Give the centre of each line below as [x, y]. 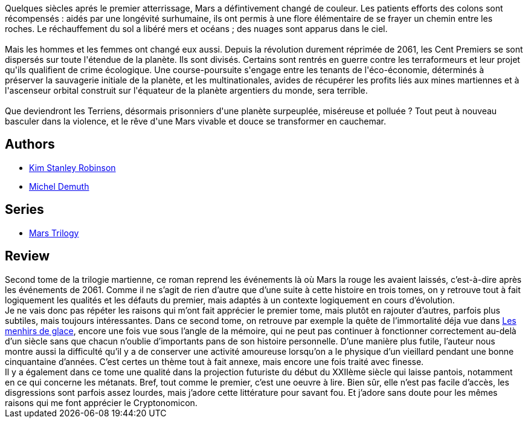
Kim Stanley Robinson [72, 167]
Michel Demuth [59, 186]
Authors [30, 144]
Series [24, 210]
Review [27, 256]
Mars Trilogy [54, 233]
